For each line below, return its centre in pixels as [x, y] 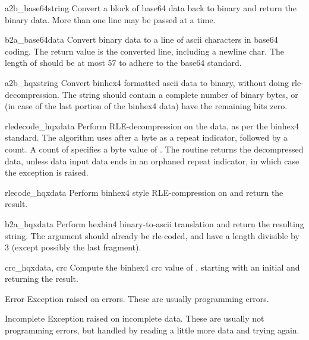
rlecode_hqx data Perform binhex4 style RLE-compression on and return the [144, 192]
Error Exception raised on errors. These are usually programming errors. [137, 298]
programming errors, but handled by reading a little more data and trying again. [152, 330]
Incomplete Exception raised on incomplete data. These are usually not [135, 318]
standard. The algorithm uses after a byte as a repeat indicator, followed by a [146, 137]
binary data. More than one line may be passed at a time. [110, 19]
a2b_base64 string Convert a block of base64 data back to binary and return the [151, 8]
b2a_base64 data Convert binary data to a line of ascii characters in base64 [141, 39]
